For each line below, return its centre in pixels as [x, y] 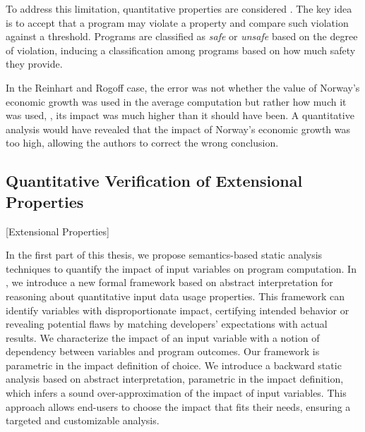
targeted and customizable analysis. [83, 420]
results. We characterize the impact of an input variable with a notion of [163, 337]
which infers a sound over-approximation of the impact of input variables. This [176, 393]
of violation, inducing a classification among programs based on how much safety [181, 50]
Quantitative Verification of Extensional [154, 181]
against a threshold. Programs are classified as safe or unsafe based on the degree [182, 36]
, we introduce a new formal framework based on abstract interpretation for [169, 282]
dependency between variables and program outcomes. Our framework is [163, 351]
